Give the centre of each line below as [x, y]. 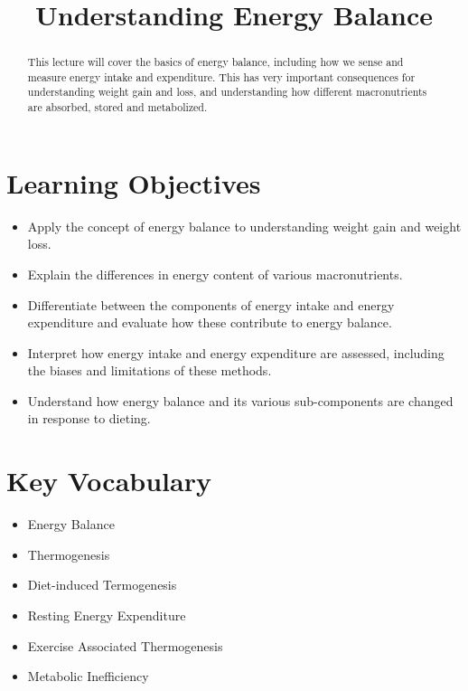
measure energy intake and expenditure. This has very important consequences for [221, 76]
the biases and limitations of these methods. [150, 370]
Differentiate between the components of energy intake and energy [211, 304]
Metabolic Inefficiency [88, 676]
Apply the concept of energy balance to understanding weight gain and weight [244, 226]
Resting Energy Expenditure [107, 615]
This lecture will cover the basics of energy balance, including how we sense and [215, 62]
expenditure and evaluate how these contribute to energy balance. [210, 322]
